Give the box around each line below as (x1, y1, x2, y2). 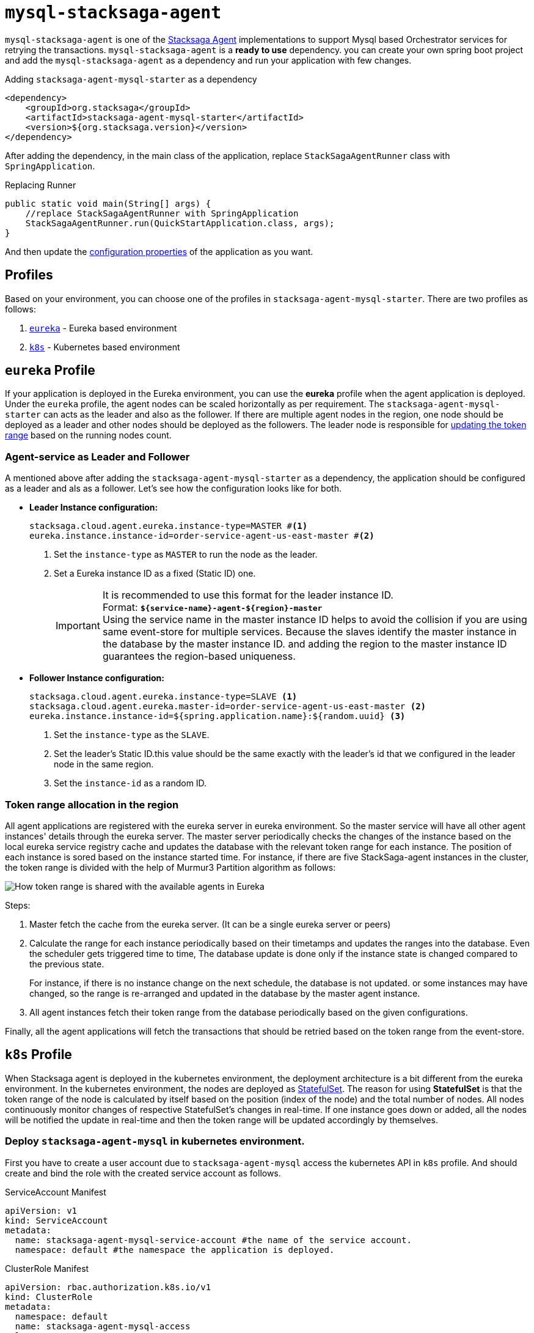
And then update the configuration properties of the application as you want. (5, 246, 313, 257)
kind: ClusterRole (5, 1291, 93, 1302)
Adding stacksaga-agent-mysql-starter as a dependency (5, 73, 257, 84)
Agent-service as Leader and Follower (5, 450, 190, 463)
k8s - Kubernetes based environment (29, 341, 180, 352)
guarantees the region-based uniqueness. (102, 650, 296, 663)
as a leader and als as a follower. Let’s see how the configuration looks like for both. (5, 483, 342, 494)
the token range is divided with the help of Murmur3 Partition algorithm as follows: (5, 862, 336, 873)
